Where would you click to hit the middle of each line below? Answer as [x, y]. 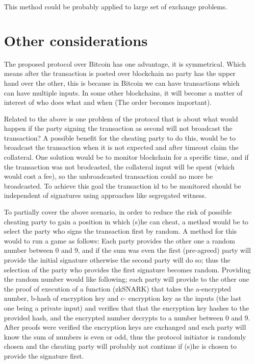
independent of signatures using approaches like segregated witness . [105, 195]
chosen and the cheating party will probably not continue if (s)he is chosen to [120, 346]
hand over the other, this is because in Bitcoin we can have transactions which [122, 83]
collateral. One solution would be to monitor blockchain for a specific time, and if [126, 157]
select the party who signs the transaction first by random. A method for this [120, 231]
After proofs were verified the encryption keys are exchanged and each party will [125, 327]
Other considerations [76, 40]
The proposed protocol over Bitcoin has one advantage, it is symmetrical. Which [125, 63]
